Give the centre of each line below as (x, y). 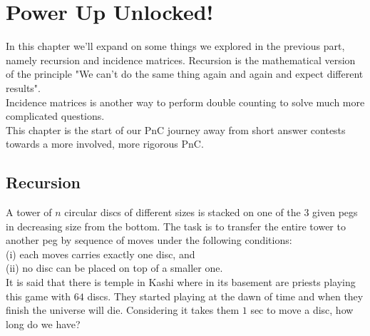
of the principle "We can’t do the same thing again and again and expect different (185, 74)
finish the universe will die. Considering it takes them (123, 310)
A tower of (29, 212)
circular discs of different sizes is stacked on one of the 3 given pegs (211, 212)
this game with (38, 296)
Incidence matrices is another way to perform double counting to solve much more (185, 102)
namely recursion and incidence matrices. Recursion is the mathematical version (181, 60)
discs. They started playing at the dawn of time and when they (225, 296)
